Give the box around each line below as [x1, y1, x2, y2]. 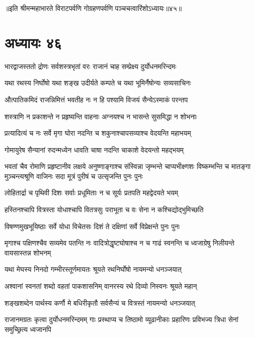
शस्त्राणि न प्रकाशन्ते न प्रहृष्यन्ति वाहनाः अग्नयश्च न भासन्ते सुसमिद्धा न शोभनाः [4, 111, 197, 121]
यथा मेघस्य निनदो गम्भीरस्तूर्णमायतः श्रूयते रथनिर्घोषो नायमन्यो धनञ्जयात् [4, 264, 182, 274]
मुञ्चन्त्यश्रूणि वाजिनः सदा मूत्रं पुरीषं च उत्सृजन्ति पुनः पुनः [4, 170, 143, 181]
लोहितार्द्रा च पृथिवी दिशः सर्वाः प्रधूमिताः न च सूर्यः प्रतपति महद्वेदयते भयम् [4, 187, 178, 198]
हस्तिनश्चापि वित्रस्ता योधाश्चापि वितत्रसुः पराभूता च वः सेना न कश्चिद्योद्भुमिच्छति [4, 204, 204, 215]
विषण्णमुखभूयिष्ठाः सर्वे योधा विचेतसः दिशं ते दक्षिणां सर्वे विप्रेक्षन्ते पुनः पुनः [4, 221, 180, 231]
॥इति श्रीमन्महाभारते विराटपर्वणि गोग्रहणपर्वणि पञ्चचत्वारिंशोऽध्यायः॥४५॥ [4, 3, 182, 13]
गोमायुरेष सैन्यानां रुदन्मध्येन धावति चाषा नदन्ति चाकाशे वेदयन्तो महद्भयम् [4, 144, 184, 155]
